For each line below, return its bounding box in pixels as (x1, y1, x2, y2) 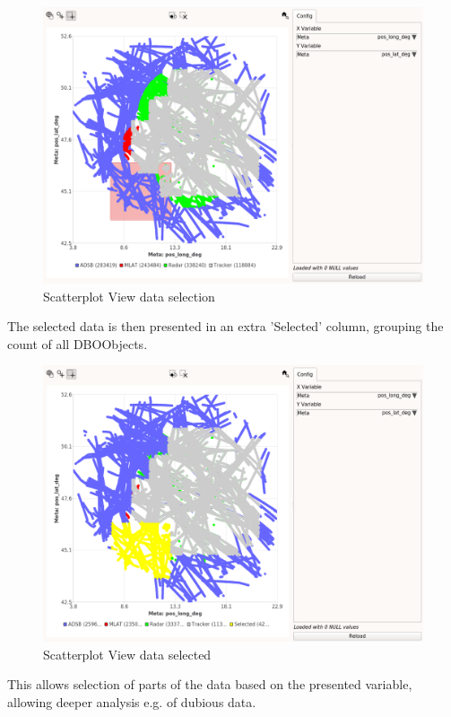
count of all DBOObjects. (7, 334, 148, 353)
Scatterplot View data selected (43, 644, 212, 663)
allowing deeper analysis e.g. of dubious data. (7, 692, 256, 711)
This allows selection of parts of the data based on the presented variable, (7, 675, 412, 694)
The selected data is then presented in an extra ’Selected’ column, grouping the (7, 317, 444, 336)
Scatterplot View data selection (43, 286, 215, 305)
